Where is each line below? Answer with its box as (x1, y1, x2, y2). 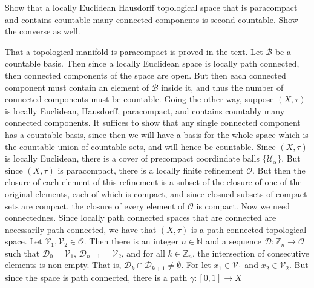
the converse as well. (5, 25, 80, 38)
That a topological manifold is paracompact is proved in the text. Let (5, 45, 263, 57)
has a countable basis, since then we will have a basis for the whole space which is (5, 128, 309, 140)
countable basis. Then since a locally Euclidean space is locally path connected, (5, 57, 299, 70)
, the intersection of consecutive (192, 246, 309, 259)
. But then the (252, 163, 306, 176)
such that (5, 246, 40, 259)
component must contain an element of (5, 80, 149, 93)
